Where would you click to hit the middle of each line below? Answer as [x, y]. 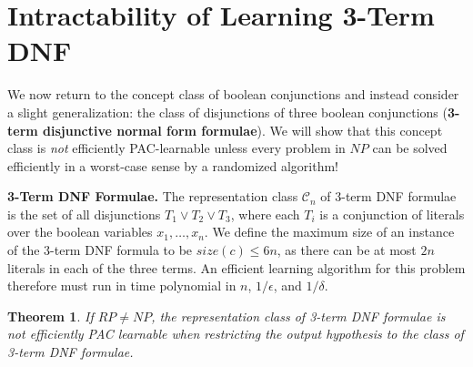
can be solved [410, 148]
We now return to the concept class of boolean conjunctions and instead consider [233, 94]
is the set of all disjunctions [84, 214]
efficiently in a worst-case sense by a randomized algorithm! [173, 165]
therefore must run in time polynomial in [122, 285]
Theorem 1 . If [50, 316]
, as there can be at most [347, 250]
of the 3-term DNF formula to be [100, 250]
